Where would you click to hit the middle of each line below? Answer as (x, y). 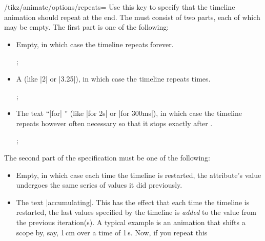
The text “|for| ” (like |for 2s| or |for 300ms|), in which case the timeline (129, 113)
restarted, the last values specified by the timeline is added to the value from (136, 212)
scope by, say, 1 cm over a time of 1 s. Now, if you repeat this (112, 232)
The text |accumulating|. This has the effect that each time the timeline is (133, 202)
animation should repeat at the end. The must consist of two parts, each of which (132, 17)
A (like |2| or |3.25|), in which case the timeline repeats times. (113, 78)
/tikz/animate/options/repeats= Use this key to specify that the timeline (120, 7)
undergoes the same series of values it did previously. (99, 185)
